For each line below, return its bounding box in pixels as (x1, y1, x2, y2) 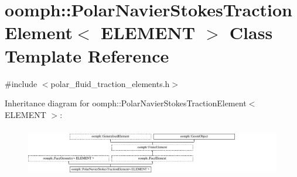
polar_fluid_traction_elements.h (50, 77, 170, 89)
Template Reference (5, 43, 169, 67)
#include (5, 77, 37, 89)
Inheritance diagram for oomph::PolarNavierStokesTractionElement (5, 97, 247, 109)
